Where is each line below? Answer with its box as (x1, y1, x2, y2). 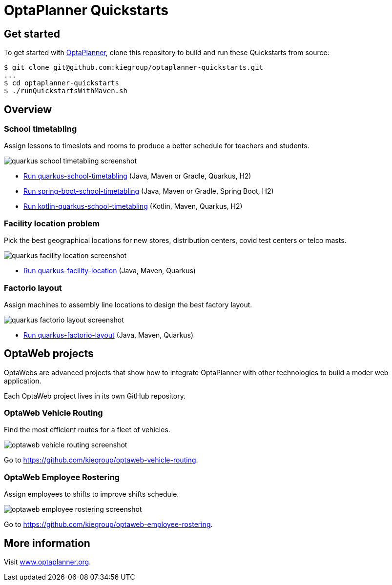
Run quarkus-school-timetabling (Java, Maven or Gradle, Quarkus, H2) (23, 172, 251, 181)
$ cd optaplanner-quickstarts (4, 79, 120, 87)
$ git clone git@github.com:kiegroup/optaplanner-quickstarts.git (4, 63, 264, 72)
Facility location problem (4, 218, 100, 228)
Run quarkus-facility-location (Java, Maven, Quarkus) (23, 266, 196, 275)
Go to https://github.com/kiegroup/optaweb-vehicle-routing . (4, 456, 198, 464)
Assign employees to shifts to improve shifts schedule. (4, 490, 179, 499)
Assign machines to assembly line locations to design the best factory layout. (4, 300, 252, 309)
